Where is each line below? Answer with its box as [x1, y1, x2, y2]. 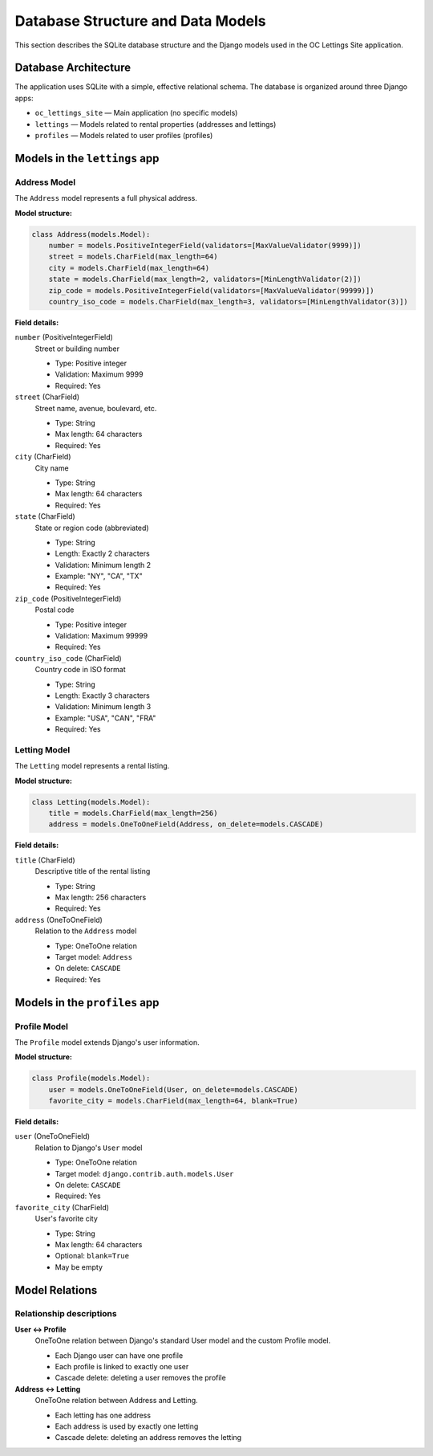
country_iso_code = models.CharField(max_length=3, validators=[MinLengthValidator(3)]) [48, 297, 408, 306]
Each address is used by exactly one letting [55, 1421, 199, 1431]
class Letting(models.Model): [31, 797, 151, 806]
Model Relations [14, 1283, 98, 1297]
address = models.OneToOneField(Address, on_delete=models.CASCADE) [48, 820, 324, 829]
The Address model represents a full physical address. [14, 194, 198, 203]
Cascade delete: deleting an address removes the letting [55, 1433, 242, 1442]
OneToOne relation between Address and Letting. [34, 1396, 198, 1405]
